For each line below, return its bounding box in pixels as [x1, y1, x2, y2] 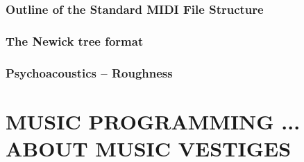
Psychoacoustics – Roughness [6, 64, 173, 81]
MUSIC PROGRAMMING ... [6, 107, 301, 135]
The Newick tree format [6, 32, 144, 49]
